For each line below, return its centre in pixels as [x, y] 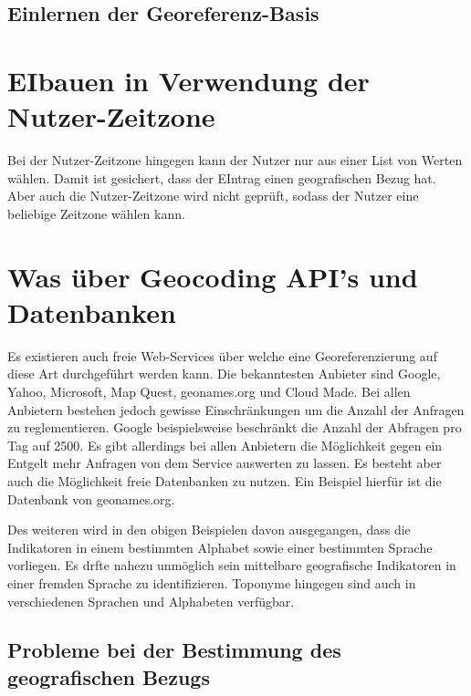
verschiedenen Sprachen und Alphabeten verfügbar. [151, 601]
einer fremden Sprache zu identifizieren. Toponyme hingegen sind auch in [212, 582]
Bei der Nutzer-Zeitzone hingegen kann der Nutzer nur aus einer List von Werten [235, 160]
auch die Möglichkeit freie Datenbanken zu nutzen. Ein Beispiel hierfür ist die [225, 480]
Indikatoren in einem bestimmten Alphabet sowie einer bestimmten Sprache [220, 547]
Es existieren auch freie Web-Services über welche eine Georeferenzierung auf [222, 355]
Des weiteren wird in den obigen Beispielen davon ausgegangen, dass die [209, 530]
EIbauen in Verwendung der [188, 80]
